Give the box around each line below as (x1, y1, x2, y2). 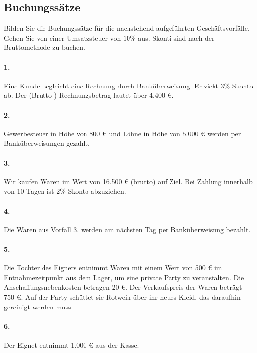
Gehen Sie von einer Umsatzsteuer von (4, 32, 121, 43)
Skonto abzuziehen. (68, 186, 126, 196)
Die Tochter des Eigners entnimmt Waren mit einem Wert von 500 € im (4, 263, 222, 273)
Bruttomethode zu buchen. (4, 42, 85, 52)
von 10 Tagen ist (4, 186, 54, 196)
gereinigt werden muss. (4, 301, 73, 311)
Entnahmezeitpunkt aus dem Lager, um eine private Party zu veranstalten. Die (4, 272, 244, 282)
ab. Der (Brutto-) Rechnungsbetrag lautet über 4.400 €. (4, 90, 174, 100)
